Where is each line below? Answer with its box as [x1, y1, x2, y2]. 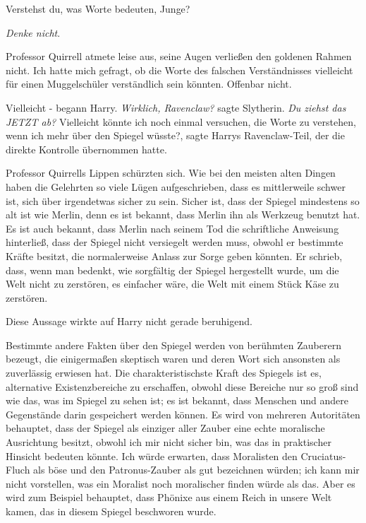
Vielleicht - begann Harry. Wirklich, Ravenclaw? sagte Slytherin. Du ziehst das [6, 100, 346, 114]
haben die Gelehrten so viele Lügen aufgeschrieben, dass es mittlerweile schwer [6, 179, 346, 194]
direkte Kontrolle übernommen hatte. [6, 141, 167, 156]
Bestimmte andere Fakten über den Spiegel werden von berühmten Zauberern [6, 337, 341, 352]
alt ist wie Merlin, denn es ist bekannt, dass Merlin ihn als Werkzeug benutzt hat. [6, 207, 360, 222]
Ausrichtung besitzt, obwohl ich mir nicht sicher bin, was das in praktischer [6, 435, 331, 449]
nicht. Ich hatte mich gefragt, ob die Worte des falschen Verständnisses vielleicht [6, 62, 353, 77]
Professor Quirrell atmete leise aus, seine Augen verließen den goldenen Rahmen [6, 49, 352, 64]
